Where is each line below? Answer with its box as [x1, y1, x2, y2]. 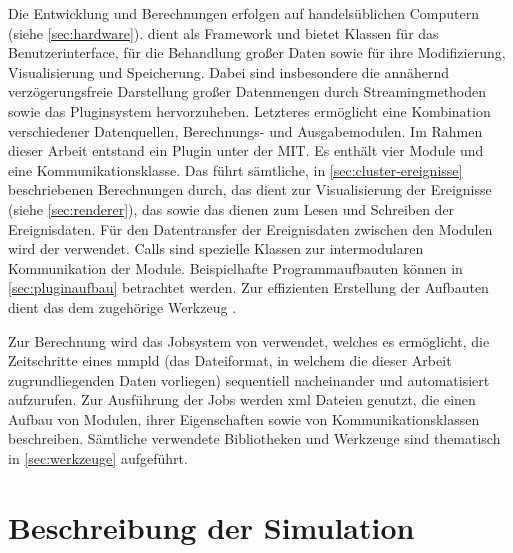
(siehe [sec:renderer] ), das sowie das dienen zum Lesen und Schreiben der [8, 198, 455, 219]
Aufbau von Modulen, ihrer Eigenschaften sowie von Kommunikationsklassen [8, 408, 480, 429]
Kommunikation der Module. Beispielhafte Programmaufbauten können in [8, 257, 463, 278]
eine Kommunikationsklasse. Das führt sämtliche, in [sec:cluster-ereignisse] [8, 159, 463, 180]
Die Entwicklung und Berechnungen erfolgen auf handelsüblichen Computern [8, 3, 480, 23]
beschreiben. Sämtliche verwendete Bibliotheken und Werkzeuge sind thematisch [8, 428, 501, 449]
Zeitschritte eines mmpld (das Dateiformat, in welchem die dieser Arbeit [8, 350, 452, 371]
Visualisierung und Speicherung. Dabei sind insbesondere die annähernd [8, 61, 450, 82]
